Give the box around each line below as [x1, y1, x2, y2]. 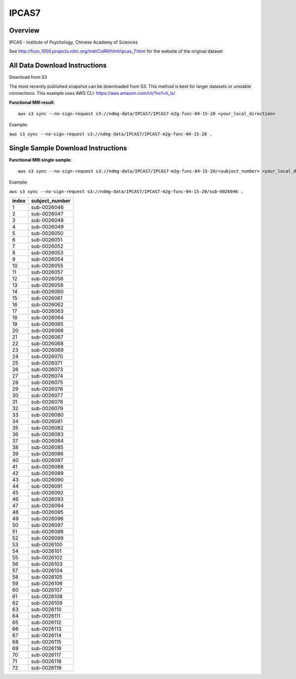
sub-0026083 [31, 431, 64, 438]
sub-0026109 [31, 599, 63, 606]
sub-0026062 [31, 301, 64, 308]
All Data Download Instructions [9, 61, 107, 70]
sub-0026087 [31, 457, 64, 464]
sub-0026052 [31, 243, 64, 250]
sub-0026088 [31, 464, 64, 470]
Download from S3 [9, 74, 47, 80]
